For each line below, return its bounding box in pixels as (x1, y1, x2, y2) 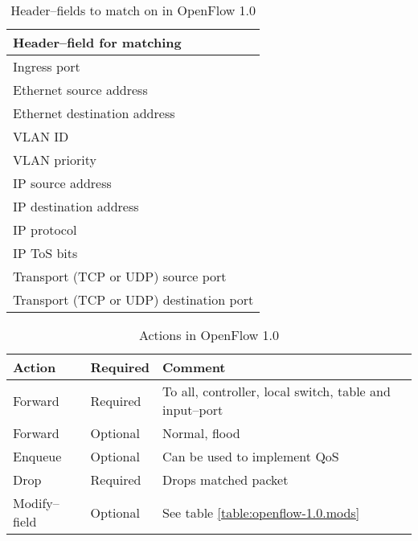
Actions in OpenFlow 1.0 (138, 326, 280, 344)
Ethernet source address (13, 80, 148, 99)
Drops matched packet (162, 470, 289, 489)
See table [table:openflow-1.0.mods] (162, 502, 360, 522)
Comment (162, 358, 226, 376)
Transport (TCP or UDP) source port (13, 267, 227, 285)
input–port (162, 400, 223, 419)
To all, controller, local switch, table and (162, 382, 391, 400)
